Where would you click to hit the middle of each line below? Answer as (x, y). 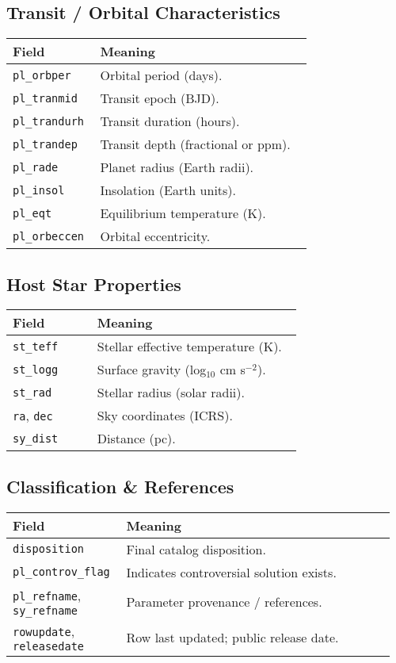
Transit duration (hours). (170, 121)
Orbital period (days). (161, 75)
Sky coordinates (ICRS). (165, 416)
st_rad (32, 392)
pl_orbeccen (49, 236)
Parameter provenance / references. (224, 601)
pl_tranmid (45, 98)
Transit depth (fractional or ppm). (195, 144)
